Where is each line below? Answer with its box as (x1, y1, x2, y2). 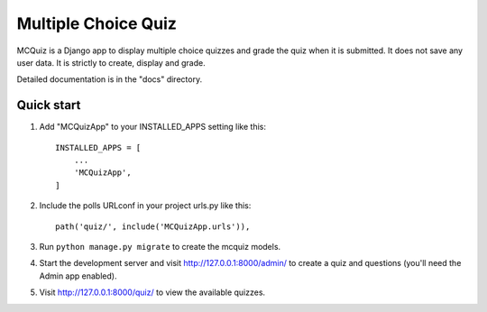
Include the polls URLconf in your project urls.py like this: (39, 200, 252, 211)
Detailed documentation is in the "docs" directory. (16, 74, 203, 85)
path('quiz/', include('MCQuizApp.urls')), (55, 221, 251, 232)
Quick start (16, 97, 81, 113)
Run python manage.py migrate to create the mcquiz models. (39, 241, 281, 252)
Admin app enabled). (39, 271, 117, 281)
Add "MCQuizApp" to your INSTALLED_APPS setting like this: (39, 122, 266, 133)
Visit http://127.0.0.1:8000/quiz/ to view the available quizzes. (39, 287, 266, 298)
